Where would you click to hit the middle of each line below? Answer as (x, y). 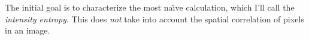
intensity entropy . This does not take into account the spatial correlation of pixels (154, 19)
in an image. (28, 30)
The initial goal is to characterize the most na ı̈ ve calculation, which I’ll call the (150, 7)
